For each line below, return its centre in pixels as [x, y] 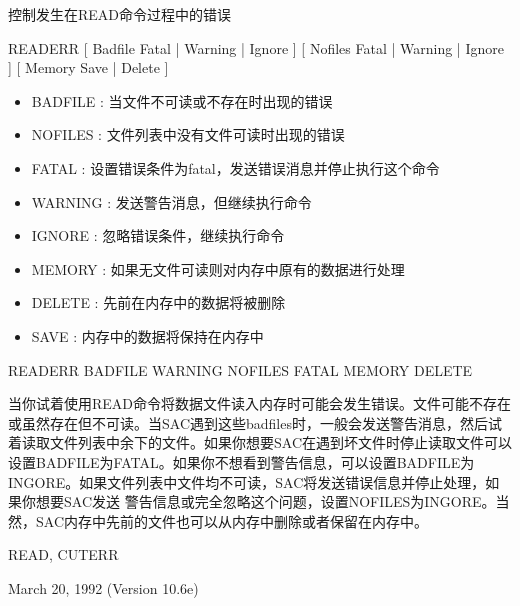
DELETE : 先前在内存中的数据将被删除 [158, 302]
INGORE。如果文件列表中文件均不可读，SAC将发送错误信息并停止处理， [247, 481]
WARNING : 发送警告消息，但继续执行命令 [171, 201]
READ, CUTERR [63, 554]
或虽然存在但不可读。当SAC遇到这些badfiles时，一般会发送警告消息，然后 [248, 422]
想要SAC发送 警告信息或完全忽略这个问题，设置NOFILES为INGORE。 [265, 501]
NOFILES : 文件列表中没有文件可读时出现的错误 [188, 134]
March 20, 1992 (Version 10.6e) [103, 587]
